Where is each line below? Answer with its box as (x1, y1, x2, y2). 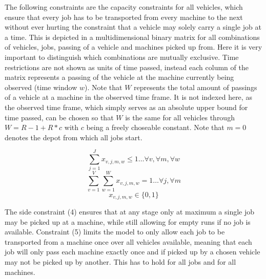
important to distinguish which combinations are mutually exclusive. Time (5, 51, 239, 62)
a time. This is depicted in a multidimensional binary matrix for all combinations (5, 31, 260, 42)
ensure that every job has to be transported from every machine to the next (5, 11, 243, 22)
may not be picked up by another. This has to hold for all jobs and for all (5, 256, 236, 267)
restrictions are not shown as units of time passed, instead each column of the (5, 61, 249, 72)
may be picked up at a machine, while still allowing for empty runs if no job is (5, 216, 251, 227)
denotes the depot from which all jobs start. (5, 132, 142, 142)
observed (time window (5, 81, 77, 92)
